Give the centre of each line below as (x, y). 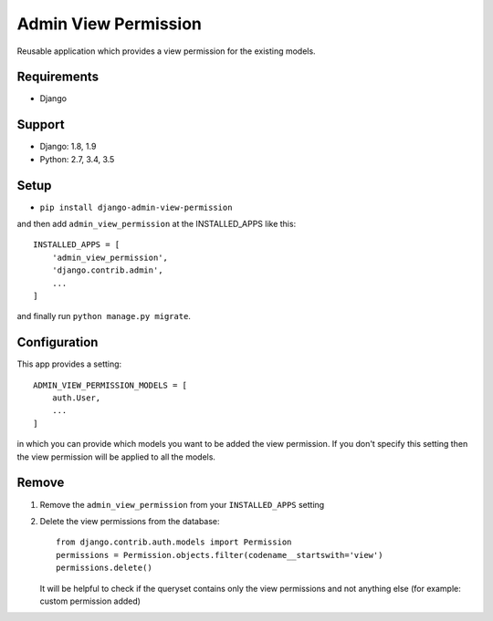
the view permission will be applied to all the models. (116, 457)
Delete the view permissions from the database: (130, 521)
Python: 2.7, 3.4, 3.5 (77, 159)
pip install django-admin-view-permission (136, 207)
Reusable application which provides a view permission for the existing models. (166, 51)
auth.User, (76, 398)
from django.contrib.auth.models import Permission (174, 542)
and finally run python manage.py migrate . (104, 316)
